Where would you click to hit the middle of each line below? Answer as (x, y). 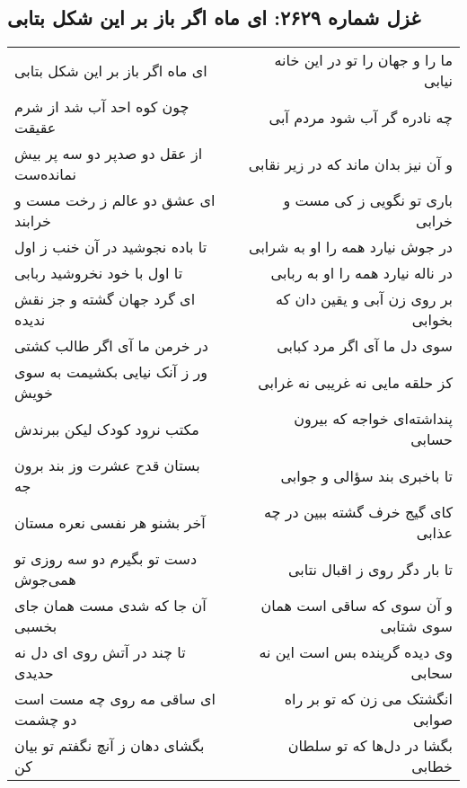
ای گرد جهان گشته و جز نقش (105, 299)
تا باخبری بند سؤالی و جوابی (366, 475)
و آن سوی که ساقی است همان (357, 606)
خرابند (33, 221)
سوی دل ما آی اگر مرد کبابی (365, 346)
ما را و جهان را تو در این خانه (363, 60)
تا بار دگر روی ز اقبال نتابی (370, 569)
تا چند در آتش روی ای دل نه (100, 652)
